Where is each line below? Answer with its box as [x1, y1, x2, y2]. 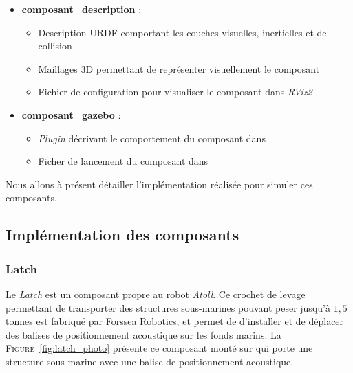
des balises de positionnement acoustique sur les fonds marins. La [6, 327, 281, 341]
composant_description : [21, 2, 142, 16]
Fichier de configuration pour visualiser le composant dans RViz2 [38, 84, 312, 99]
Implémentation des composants [6, 224, 239, 245]
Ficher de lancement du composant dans [38, 154, 208, 168]
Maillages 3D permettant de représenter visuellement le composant [38, 61, 320, 76]
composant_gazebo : [21, 107, 121, 122]
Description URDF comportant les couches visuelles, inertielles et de [38, 25, 327, 39]
